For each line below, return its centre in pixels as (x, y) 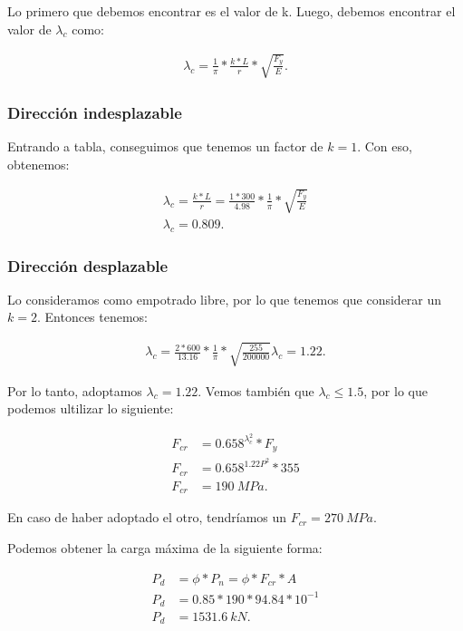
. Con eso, (385, 146)
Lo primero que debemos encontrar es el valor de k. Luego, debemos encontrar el (231, 11)
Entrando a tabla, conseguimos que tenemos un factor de (165, 146)
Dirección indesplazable (95, 112)
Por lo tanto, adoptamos (75, 390)
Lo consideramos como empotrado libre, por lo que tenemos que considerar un (225, 299)
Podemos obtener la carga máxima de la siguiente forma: (165, 547)
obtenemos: (39, 164)
